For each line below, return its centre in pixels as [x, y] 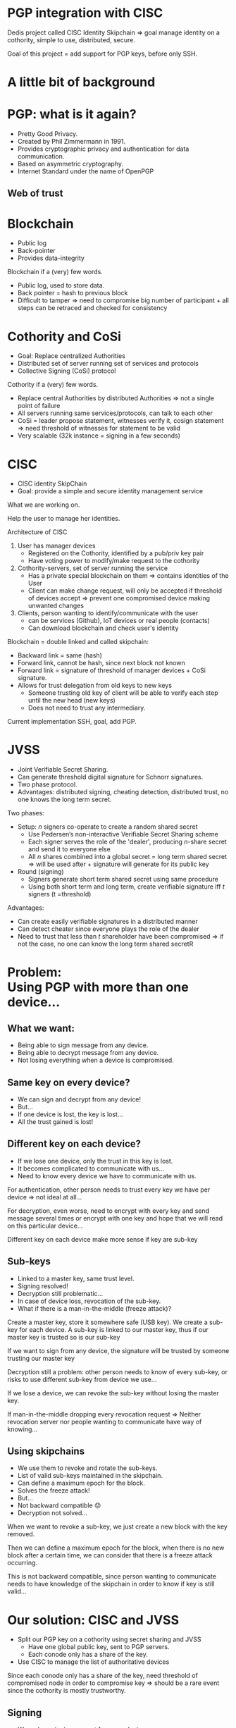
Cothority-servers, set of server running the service [92, 568]
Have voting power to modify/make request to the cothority [114, 561]
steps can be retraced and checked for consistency [92, 308]
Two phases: [26, 813]
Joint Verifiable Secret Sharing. [63, 770]
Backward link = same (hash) [60, 655]
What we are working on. [44, 505]
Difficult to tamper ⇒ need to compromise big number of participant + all [123, 300]
